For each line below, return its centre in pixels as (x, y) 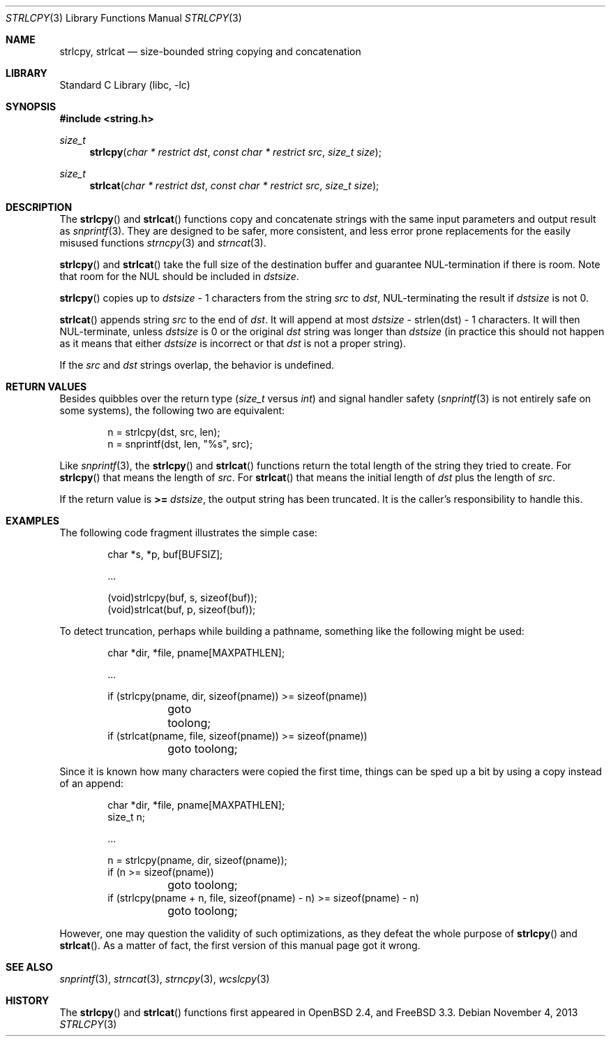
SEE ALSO (29, 967)
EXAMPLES (32, 521)
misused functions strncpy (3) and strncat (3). (163, 243)
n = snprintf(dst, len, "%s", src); (180, 444)
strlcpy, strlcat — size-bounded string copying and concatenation (210, 51)
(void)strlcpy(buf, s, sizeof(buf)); (182, 597)
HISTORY (28, 1000)
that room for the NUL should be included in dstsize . (179, 276)
